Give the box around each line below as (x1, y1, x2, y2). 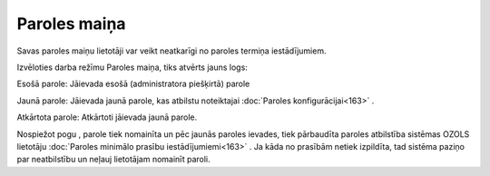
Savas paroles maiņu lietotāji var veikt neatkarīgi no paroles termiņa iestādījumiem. (16, 45, 327, 56)
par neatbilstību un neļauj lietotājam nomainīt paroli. (16, 154, 211, 165)
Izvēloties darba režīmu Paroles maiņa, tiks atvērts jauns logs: (16, 62, 249, 73)
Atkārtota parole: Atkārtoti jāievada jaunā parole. (16, 112, 198, 122)
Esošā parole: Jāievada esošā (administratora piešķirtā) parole (16, 78, 250, 90)
